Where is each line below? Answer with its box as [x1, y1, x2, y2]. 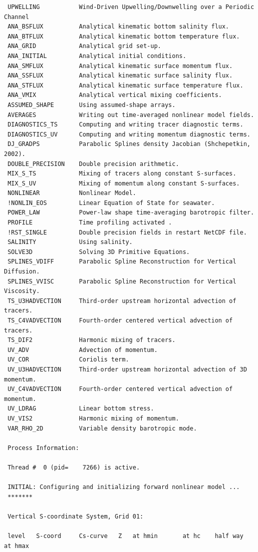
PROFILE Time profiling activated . [7, 219, 172, 226]
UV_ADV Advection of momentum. [7, 346, 158, 353]
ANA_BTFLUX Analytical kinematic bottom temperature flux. [7, 32, 240, 40]
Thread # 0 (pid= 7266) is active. [7, 463, 140, 471]
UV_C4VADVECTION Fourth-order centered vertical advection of [7, 385, 233, 393]
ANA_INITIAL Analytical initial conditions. [7, 52, 187, 59]
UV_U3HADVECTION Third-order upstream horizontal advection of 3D [7, 365, 247, 373]
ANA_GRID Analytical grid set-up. [7, 42, 161, 50]
